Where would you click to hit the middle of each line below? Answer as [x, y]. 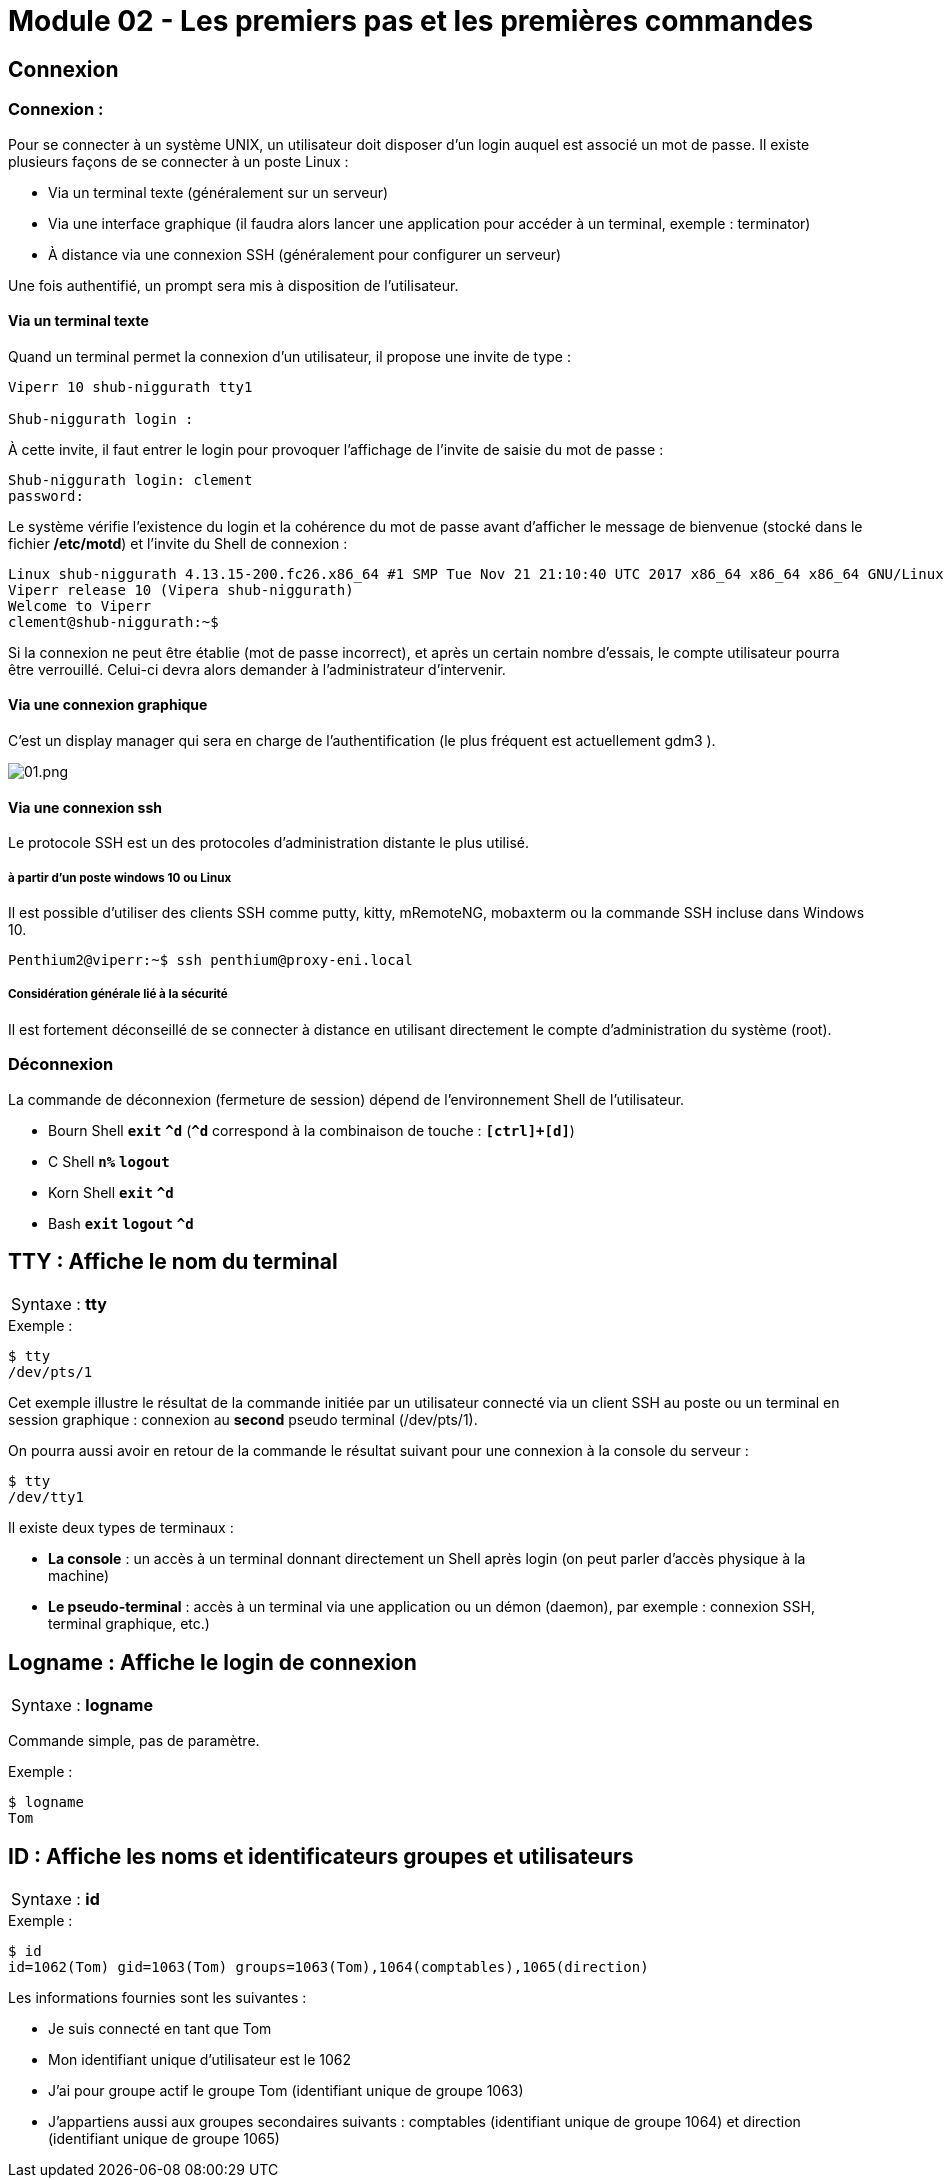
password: [46, 495]
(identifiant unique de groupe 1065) [164, 2139]
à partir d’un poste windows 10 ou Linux [120, 877]
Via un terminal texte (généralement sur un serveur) [218, 192]
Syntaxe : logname [82, 1705]
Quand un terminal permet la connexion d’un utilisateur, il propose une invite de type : [289, 356]
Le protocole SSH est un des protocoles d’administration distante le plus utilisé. [268, 843]
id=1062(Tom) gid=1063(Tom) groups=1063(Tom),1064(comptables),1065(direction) [328, 1967]
